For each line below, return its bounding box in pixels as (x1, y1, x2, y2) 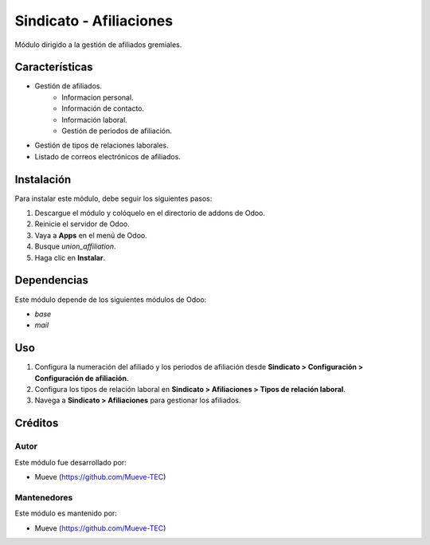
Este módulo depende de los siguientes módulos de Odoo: (14, 295, 207, 304)
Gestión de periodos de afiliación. (61, 126, 173, 135)
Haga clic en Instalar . (34, 253, 106, 262)
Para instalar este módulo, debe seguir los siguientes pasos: (14, 194, 213, 203)
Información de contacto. (61, 104, 145, 113)
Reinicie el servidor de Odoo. (34, 219, 131, 229)
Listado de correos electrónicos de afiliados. (34, 151, 181, 161)
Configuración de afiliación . (34, 373, 129, 382)
